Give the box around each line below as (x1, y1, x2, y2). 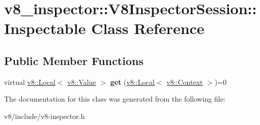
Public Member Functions (4, 52, 143, 68)
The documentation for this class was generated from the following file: (4, 93, 225, 104)
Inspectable (4, 18, 86, 39)
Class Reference (91, 18, 205, 39)
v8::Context (166, 76, 203, 87)
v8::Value (67, 76, 96, 87)
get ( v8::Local (110, 76, 155, 87)
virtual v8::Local (4, 76, 55, 87)
